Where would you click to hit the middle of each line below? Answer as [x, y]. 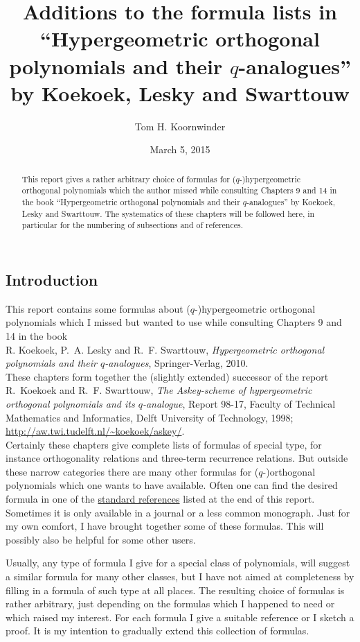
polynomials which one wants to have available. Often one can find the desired [172, 485]
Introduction [52, 279]
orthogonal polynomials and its [70, 403]
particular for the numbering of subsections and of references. [133, 225]
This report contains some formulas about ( [98, 308]
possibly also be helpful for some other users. [101, 539]
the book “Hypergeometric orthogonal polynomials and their [131, 201]
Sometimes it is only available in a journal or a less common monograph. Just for [178, 512]
